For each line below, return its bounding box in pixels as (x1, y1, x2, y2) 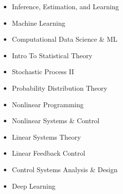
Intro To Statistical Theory (12, 50, 92, 60)
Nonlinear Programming (12, 99, 84, 109)
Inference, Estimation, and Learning (12, 1, 119, 11)
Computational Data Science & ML (12, 34, 118, 44)
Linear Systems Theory (12, 131, 81, 142)
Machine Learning (12, 17, 65, 28)
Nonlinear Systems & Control (12, 115, 100, 126)
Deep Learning (12, 180, 56, 191)
